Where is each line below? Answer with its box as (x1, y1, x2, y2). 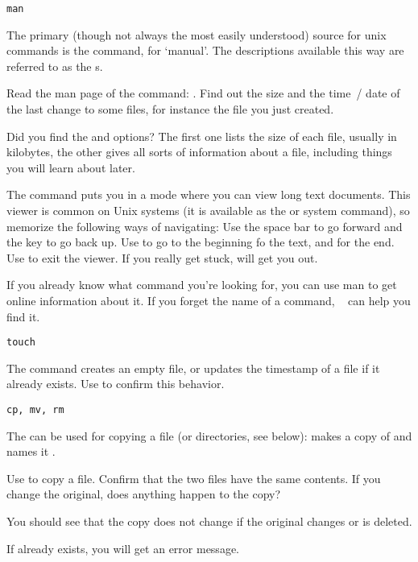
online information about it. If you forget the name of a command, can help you (6, 291, 411, 308)
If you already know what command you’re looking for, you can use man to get (6, 276, 397, 293)
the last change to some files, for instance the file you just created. (6, 101, 334, 118)
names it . (6, 443, 56, 460)
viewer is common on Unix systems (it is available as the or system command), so (6, 202, 410, 218)
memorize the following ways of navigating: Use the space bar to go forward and (6, 217, 403, 234)
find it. (6, 308, 40, 324)
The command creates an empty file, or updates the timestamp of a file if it (6, 359, 380, 376)
